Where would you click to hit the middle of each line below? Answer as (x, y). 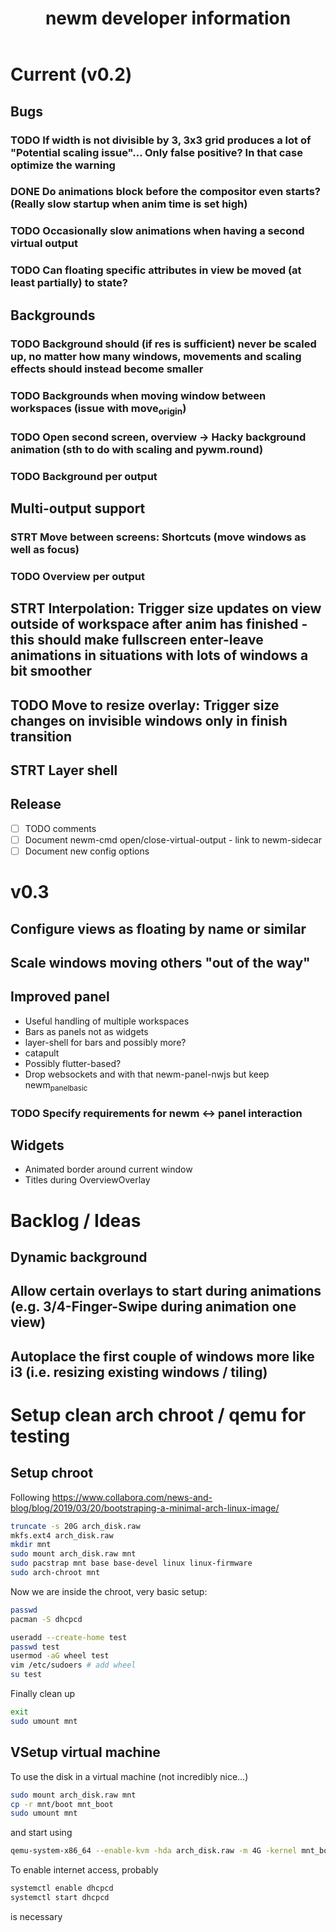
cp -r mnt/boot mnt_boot (62, 1804)
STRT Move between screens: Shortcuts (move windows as (158, 537)
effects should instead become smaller (107, 369)
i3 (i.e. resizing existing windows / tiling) (139, 1372)
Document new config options (87, 851)
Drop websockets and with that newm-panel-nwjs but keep (147, 1074)
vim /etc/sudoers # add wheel (73, 1665)
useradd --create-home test (69, 1637)
